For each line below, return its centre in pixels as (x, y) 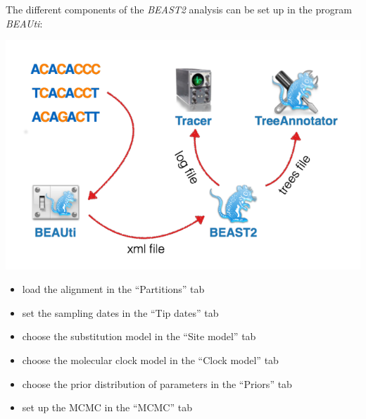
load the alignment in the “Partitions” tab (113, 289)
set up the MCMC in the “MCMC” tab (107, 407)
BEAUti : (24, 23)
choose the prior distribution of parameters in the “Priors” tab (157, 383)
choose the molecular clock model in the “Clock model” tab (150, 359)
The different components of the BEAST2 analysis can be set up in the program (179, 9)
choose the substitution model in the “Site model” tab (139, 336)
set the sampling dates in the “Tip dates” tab (120, 312)
